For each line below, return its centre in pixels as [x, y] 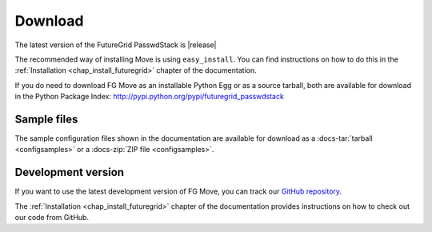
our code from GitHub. [52, 218]
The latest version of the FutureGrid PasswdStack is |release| [116, 45]
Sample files [46, 119]
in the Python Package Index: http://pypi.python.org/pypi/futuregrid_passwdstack [149, 97]
